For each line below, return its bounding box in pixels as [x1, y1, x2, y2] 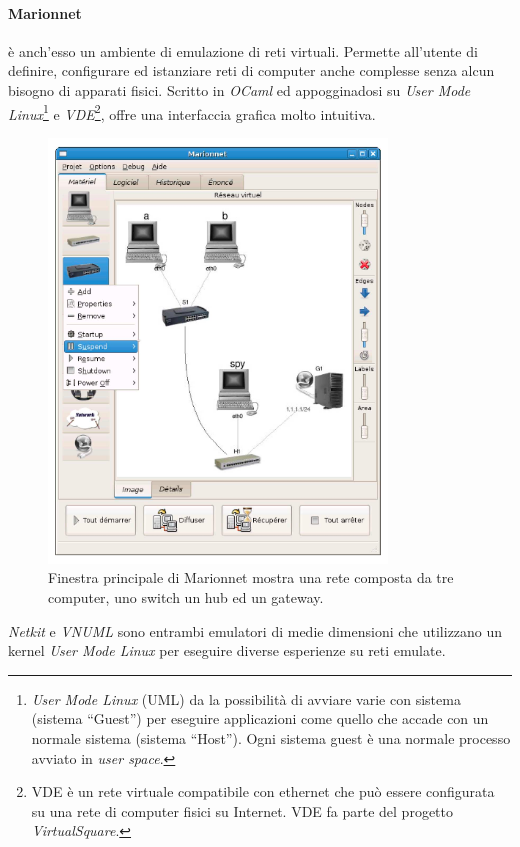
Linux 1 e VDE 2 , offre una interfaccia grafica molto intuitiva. [8, 100, 376, 124]
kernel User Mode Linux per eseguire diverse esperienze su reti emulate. [8, 640, 446, 661]
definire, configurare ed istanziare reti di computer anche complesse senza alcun [8, 60, 495, 81]
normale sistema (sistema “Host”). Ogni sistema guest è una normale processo [31, 727, 511, 748]
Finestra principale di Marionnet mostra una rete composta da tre [48, 567, 454, 588]
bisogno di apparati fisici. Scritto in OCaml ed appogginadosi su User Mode [8, 79, 471, 100]
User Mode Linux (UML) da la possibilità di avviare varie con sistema [31, 688, 461, 709]
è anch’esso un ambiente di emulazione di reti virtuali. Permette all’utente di [8, 40, 478, 61]
